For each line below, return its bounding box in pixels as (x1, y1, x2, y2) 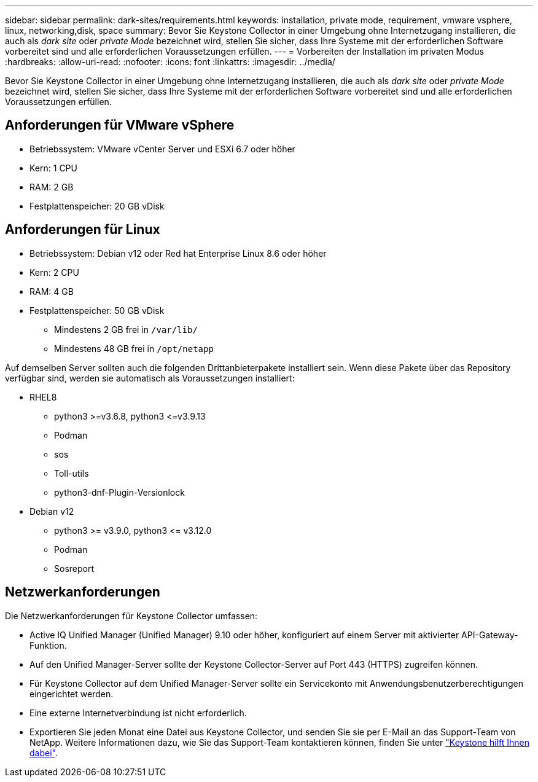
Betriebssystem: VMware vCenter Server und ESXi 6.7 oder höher (29, 143, 295, 154)
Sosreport (54, 563, 95, 574)
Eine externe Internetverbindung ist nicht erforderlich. (29, 707, 247, 718)
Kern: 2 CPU (29, 267, 79, 278)
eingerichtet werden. (29, 688, 114, 699)
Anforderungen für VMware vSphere (5, 117, 235, 133)
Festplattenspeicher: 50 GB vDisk (29, 305, 165, 316)
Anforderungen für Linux (5, 222, 160, 238)
